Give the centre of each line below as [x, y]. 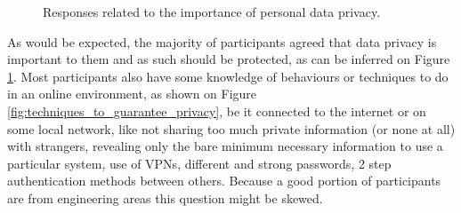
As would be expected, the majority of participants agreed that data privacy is [222, 41]
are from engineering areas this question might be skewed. [165, 197]
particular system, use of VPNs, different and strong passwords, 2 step [199, 163]
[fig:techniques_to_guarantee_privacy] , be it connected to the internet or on [217, 110]
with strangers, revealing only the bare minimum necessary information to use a [225, 146]
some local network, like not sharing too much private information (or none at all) [231, 128]
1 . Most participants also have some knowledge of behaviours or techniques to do [228, 76]
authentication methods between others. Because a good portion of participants [224, 181]
